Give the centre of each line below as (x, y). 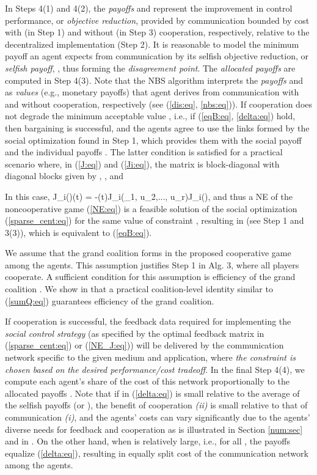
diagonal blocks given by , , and (64, 176)
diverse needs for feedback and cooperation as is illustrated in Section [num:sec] (154, 429)
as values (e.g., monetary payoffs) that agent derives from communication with (152, 92)
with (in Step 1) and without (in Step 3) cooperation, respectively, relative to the (157, 32)
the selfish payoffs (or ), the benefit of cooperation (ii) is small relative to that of (156, 405)
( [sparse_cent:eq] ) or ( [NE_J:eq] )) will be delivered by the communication (144, 345)
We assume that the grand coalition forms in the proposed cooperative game (148, 253)
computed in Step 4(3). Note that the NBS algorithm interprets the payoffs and (154, 80)
